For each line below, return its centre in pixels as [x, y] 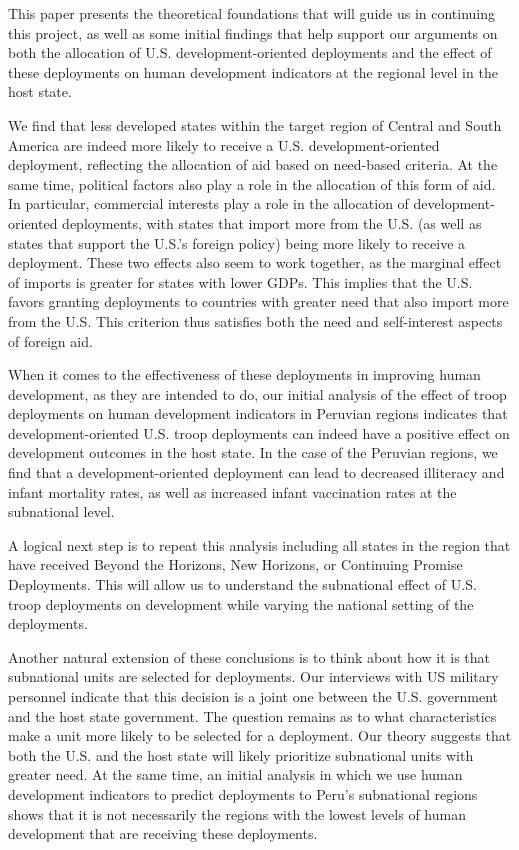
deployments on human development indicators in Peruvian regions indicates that [258, 413]
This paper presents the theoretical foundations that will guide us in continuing [252, 13]
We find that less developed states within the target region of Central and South [255, 124]
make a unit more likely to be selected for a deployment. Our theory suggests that [260, 735]
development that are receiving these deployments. [163, 833]
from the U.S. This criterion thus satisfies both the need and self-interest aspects [255, 320]
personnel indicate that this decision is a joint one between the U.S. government [253, 696]
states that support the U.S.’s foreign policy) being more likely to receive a [237, 242]
